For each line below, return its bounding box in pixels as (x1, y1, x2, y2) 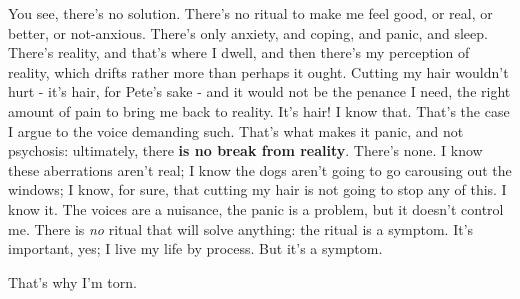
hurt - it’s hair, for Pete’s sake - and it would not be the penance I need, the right (8, 81, 511, 102)
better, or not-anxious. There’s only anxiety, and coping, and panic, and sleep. (8, 22, 488, 43)
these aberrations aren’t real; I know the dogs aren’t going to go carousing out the (8, 159, 512, 180)
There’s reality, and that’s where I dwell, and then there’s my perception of (8, 42, 470, 63)
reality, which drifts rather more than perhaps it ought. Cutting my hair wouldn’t (8, 61, 509, 82)
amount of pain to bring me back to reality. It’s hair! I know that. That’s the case (8, 100, 510, 121)
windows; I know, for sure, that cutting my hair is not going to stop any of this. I (8, 179, 507, 200)
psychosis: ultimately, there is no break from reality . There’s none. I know (8, 140, 483, 161)
